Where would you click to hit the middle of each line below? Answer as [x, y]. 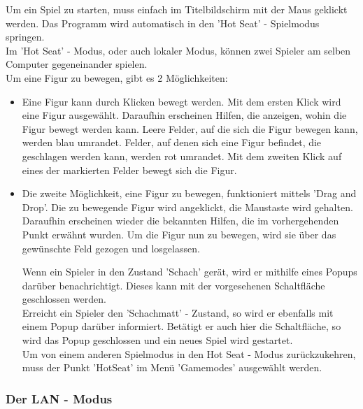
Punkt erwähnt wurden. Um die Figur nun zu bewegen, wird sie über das [179, 234]
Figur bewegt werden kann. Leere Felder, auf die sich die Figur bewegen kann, [190, 128]
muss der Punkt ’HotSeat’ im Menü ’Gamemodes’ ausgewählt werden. [172, 367]
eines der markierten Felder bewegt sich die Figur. [129, 170]
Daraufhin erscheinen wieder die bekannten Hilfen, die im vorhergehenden [180, 221]
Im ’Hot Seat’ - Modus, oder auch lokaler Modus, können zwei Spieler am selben [178, 50]
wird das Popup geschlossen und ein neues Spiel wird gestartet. [157, 340]
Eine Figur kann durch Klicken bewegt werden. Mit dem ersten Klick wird [181, 101]
